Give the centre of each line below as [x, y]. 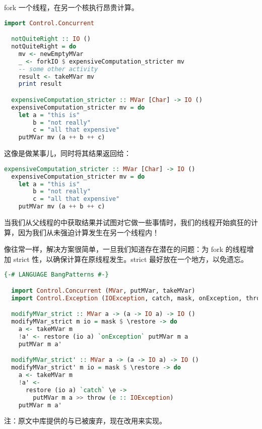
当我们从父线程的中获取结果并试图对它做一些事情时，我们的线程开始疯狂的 [127, 222]
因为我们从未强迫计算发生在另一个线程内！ [88, 232]
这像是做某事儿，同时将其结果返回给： [68, 153]
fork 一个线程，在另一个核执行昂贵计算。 [71, 7]
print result [40, 84]
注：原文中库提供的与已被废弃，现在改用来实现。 [85, 421]
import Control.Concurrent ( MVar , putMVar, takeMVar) [103, 290]
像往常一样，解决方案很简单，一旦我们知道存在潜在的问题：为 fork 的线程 [125, 249]
